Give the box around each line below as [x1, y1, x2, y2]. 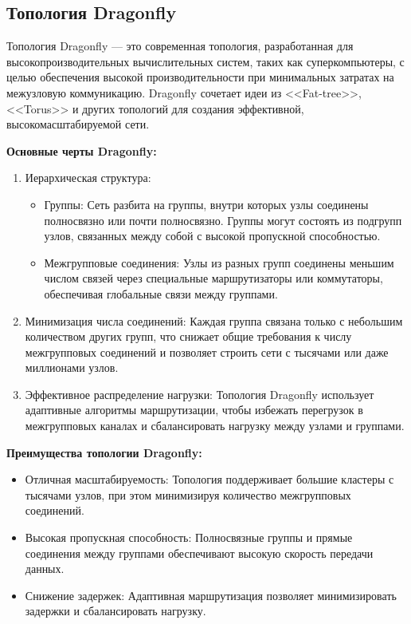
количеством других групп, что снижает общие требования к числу [25, 328, 352, 345]
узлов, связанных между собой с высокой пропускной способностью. [44, 227, 381, 244]
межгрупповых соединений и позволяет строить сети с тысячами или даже [25, 343, 389, 360]
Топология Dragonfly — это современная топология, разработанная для [6, 38, 354, 54]
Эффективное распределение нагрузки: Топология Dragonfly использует [25, 385, 374, 402]
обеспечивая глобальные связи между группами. [44, 285, 278, 302]
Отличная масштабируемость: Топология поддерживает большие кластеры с [25, 471, 394, 488]
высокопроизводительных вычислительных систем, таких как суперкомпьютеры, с [6, 53, 405, 69]
